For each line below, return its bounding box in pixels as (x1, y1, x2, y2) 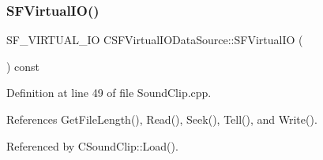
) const (6, 58, 40, 74)
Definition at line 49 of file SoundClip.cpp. (6, 84, 212, 101)
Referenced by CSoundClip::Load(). (6, 137, 178, 154)
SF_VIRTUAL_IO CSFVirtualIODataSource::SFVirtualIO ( (6, 32, 303, 48)
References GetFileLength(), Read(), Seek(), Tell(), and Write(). (6, 111, 317, 127)
